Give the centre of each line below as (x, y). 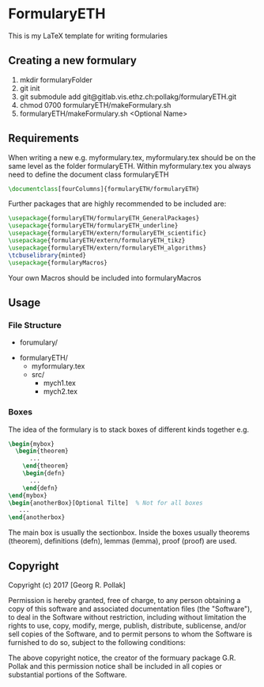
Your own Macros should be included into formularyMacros (105, 277)
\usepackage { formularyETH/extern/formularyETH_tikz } (97, 241)
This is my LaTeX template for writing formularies (88, 36)
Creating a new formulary (72, 61)
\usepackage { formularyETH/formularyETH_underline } (93, 226)
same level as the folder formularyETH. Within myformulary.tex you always (130, 166)
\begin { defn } (44, 473)
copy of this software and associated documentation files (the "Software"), (130, 609)
